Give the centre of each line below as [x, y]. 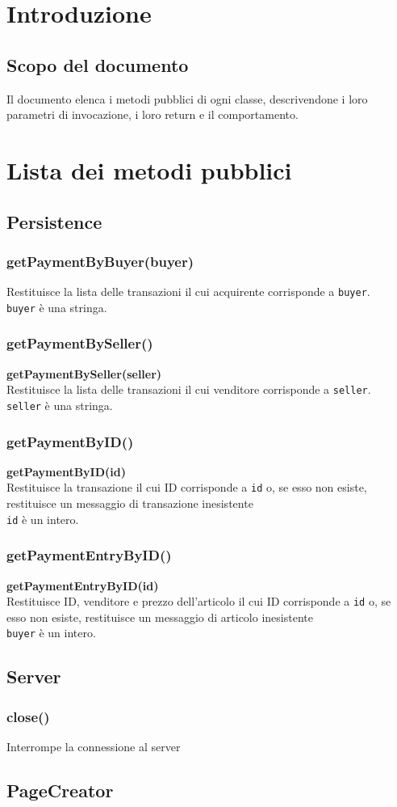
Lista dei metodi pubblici [149, 169]
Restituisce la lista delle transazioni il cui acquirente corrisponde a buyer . [188, 292]
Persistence [54, 221]
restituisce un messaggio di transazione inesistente [130, 503]
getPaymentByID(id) [66, 471]
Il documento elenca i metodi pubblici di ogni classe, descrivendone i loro [187, 98]
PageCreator [60, 790]
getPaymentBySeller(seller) [84, 373]
